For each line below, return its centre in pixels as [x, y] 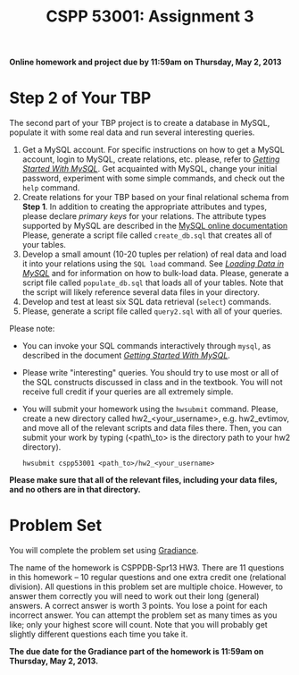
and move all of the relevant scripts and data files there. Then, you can [152, 428]
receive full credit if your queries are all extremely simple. [128, 392]
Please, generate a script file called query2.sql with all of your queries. [152, 311]
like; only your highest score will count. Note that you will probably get [138, 625]
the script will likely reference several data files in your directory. [141, 292]
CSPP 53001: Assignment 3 [150, 17]
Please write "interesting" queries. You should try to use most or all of [150, 373]
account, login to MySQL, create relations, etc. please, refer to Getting [151, 159]
